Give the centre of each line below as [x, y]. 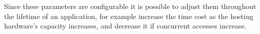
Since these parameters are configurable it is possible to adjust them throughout [130, 6]
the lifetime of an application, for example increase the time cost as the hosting [129, 16]
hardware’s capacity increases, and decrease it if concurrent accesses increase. [125, 26]
